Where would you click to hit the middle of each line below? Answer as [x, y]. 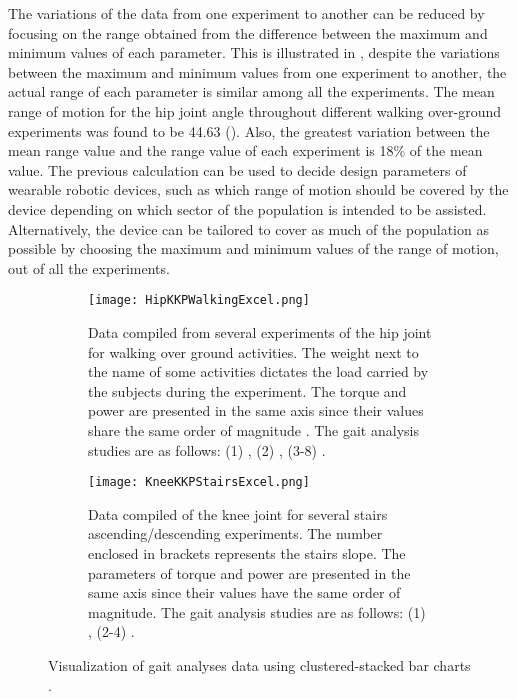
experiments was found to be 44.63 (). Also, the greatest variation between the [249, 130]
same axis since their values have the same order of [244, 592]
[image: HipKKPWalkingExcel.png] [199, 300]
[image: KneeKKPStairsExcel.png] [199, 482]
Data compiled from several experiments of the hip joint [260, 331]
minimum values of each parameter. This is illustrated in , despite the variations [254, 52]
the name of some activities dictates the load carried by [258, 371]
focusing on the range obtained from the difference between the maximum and [248, 32]
